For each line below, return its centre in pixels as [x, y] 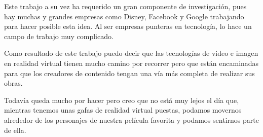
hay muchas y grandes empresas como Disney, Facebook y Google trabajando [124, 16]
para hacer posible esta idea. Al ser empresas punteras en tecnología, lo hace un [128, 26]
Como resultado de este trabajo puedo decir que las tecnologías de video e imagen [131, 53]
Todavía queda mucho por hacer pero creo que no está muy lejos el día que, [122, 100]
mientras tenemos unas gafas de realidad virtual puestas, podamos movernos [123, 110]
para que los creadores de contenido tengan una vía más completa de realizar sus [129, 73]
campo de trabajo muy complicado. [59, 36]
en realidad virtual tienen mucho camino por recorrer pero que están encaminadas [131, 63]
